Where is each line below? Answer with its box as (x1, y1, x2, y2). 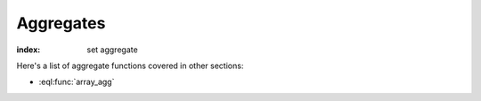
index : (16, 44, 41, 55)
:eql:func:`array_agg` (38, 76, 115, 88)
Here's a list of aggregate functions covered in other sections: (16, 60, 244, 71)
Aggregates (16, 13, 106, 33)
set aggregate (86, 44, 138, 55)
